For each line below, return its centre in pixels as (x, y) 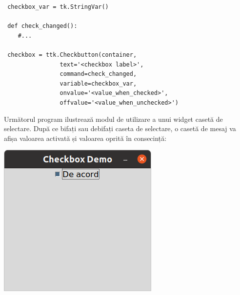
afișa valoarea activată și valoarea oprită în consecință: (85, 138)
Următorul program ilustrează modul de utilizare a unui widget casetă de (113, 119)
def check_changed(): (42, 26)
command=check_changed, (98, 74)
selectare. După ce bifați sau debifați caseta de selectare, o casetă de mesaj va (120, 128)
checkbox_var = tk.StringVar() (58, 7)
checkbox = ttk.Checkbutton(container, (72, 55)
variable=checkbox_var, (98, 83)
